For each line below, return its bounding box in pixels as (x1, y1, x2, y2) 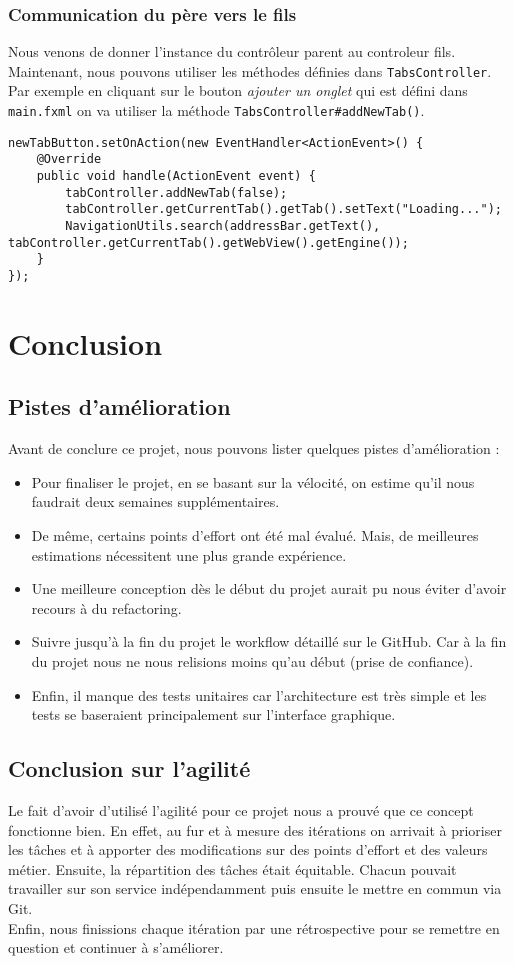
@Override (36, 152, 102, 167)
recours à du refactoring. (31, 597, 182, 618)
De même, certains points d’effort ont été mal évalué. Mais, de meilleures (31, 524, 479, 545)
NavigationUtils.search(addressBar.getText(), (65, 219, 381, 233)
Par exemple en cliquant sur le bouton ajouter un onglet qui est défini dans (8, 80, 468, 101)
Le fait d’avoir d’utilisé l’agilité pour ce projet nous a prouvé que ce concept (8, 799, 474, 820)
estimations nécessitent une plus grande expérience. (31, 544, 347, 565)
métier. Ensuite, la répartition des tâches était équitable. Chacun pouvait (8, 858, 457, 879)
